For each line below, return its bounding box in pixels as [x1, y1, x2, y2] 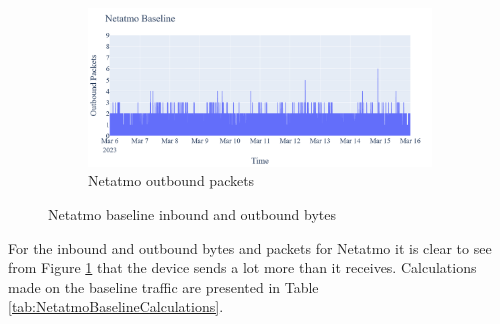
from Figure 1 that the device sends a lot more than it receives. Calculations [8, 257, 477, 278]
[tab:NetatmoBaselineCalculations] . [8, 296, 224, 317]
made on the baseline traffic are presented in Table [8, 276, 319, 297]
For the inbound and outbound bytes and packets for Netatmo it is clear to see [8, 237, 492, 258]
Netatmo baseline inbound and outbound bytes [48, 204, 336, 225]
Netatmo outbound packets [88, 170, 255, 191]
